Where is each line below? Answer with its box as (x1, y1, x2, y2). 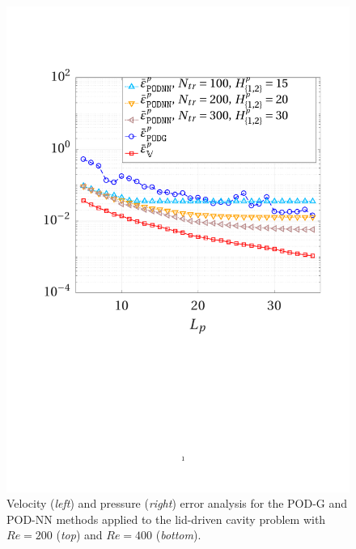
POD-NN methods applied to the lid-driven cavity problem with (6, 510, 326, 527)
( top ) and (56, 526, 103, 543)
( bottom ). (155, 526, 201, 543)
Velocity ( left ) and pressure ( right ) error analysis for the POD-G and (6, 495, 348, 512)
